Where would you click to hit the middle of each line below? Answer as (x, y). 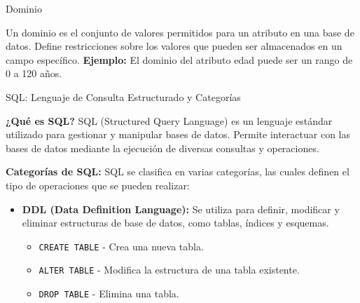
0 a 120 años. (34, 73)
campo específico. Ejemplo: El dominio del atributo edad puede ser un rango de (179, 59)
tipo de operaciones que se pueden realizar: (98, 185)
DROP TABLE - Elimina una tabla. (109, 294)
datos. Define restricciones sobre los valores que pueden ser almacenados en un (174, 46)
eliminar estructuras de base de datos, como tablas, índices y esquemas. (175, 223)
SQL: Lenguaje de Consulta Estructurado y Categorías (123, 96)
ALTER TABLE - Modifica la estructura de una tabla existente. (169, 270)
